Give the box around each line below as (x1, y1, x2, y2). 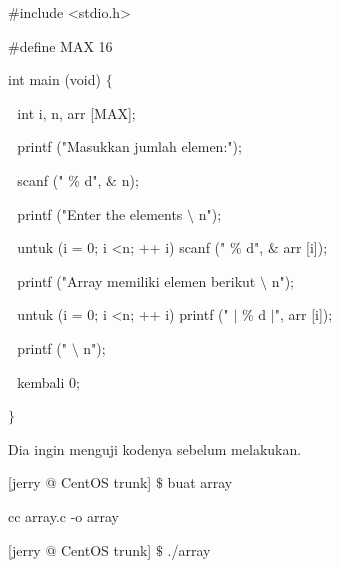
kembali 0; (17, 371, 80, 392)
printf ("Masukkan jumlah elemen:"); (17, 136, 242, 157)
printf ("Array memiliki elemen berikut (17, 270, 256, 291)
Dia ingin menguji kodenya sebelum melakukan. (8, 438, 302, 459)
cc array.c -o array (8, 505, 119, 526)
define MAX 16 (19, 35, 113, 56)
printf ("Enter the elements (17, 203, 183, 224)
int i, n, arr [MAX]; (17, 102, 136, 123)
